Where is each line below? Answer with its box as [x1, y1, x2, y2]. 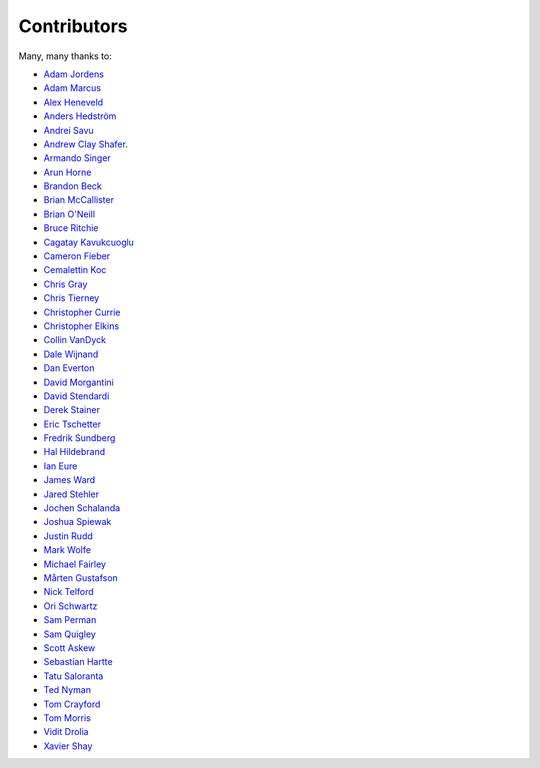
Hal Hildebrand [43, 446, 106, 458]
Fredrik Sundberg [43, 432, 116, 444]
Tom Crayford [43, 698, 101, 710]
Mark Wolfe [43, 544, 92, 556]
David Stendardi [43, 390, 110, 402]
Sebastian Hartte [43, 656, 114, 668]
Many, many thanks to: [18, 50, 112, 62]
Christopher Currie [43, 306, 121, 318]
